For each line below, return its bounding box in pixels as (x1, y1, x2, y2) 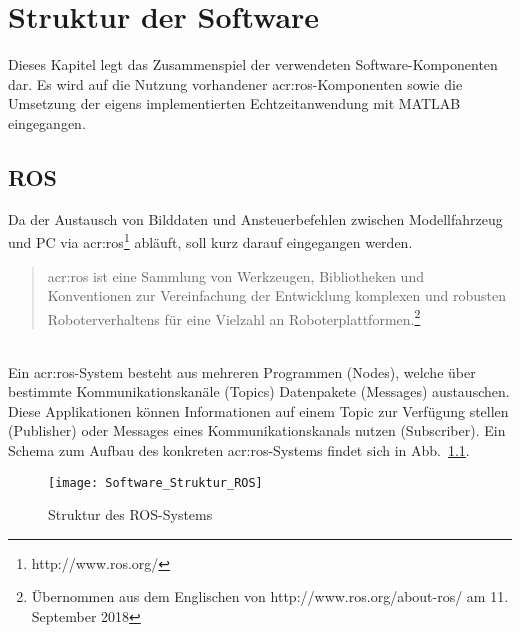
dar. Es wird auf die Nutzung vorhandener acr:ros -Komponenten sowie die (8, 73, 463, 94)
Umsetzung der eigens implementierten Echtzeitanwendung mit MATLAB (8, 93, 461, 114)
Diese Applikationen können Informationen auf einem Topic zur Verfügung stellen (8, 400, 509, 421)
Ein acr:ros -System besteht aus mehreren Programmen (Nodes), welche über (8, 361, 476, 382)
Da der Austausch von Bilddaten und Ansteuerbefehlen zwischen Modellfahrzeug (8, 208, 503, 229)
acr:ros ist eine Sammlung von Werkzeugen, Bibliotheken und (47, 265, 424, 286)
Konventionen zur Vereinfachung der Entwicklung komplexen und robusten (47, 285, 507, 306)
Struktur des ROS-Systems (48, 504, 213, 525)
